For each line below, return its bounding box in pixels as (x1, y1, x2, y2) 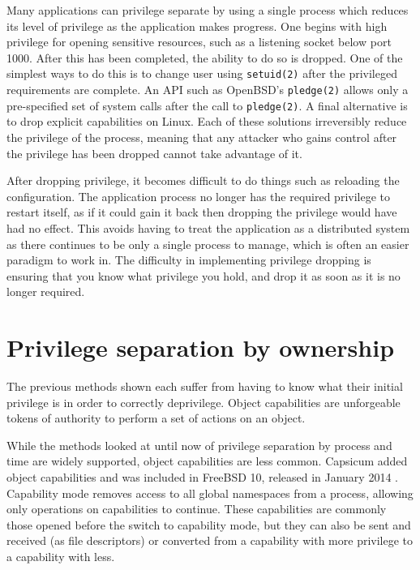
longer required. (6, 283, 85, 300)
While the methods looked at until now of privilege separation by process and (6, 436, 392, 453)
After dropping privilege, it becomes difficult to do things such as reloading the (6, 172, 400, 189)
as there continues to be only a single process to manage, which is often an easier (6, 235, 409, 252)
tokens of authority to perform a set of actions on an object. (6, 409, 306, 426)
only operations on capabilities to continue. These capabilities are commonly (6, 500, 387, 517)
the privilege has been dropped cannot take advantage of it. (6, 144, 302, 161)
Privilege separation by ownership (6, 331, 395, 364)
